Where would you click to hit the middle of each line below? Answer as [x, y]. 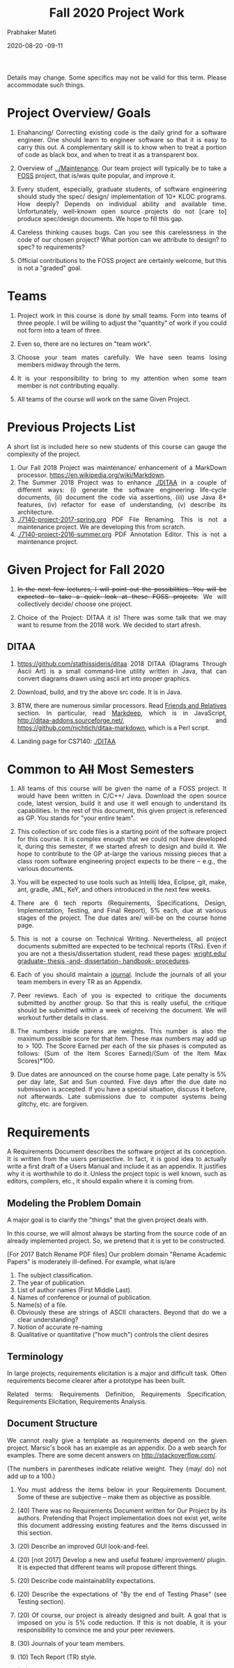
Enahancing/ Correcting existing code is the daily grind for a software [122, 132]
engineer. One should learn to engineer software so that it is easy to [122, 139]
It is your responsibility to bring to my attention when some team [122, 378]
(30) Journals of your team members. [71, 1643]
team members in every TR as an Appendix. [80, 982]
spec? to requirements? [51, 247]
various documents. [46, 869]
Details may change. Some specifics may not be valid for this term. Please [117, 77]
